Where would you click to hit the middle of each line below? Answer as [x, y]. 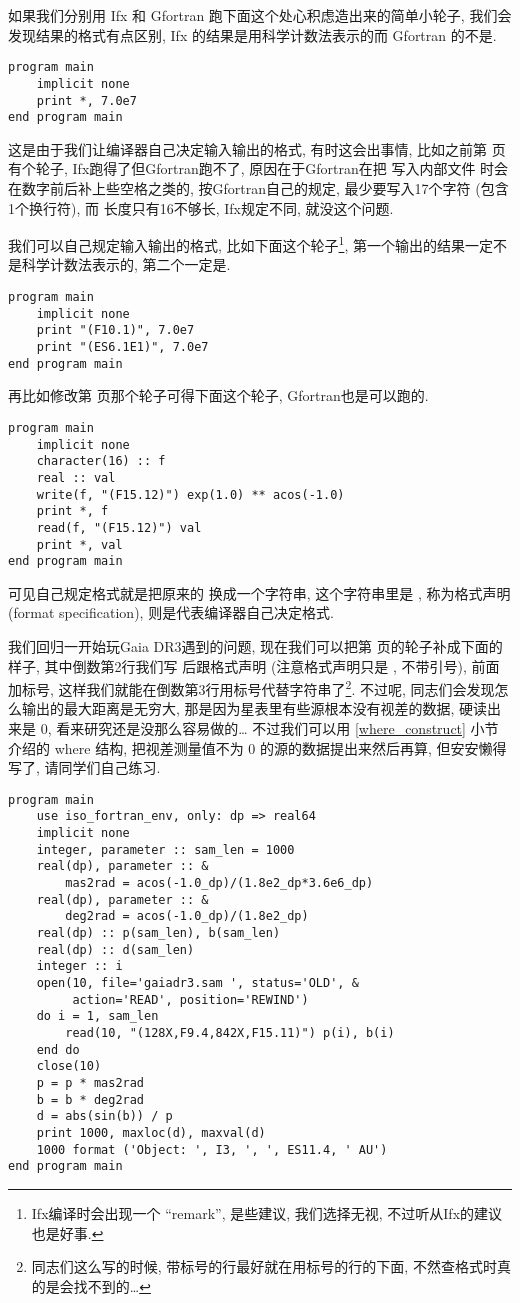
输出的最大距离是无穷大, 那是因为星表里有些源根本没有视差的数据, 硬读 [254, 708]
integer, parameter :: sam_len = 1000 [165, 849]
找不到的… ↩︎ [112, 1285]
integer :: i [79, 966]
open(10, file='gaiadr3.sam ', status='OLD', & [197, 983]
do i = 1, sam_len [97, 1016]
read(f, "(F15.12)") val [119, 527]
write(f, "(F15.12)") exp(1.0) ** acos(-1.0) [190, 494]
